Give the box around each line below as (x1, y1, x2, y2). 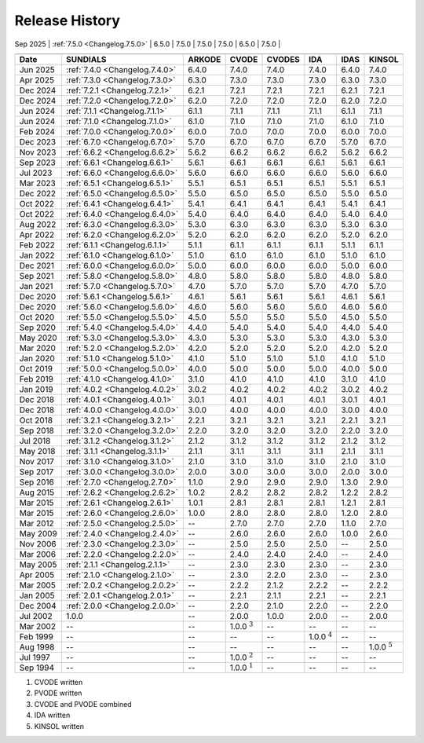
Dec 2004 (19, 600, 57, 611)
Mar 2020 (19, 342, 57, 353)
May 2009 (19, 528, 58, 539)
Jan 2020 (19, 353, 55, 364)
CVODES (266, 53, 300, 64)
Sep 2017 (19, 466, 54, 477)
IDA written (34, 711, 71, 720)
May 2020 (19, 332, 58, 343)
